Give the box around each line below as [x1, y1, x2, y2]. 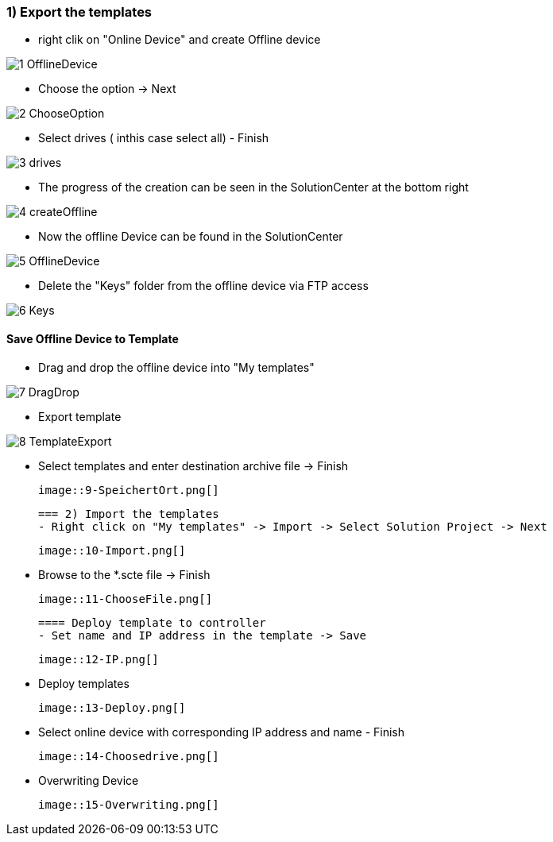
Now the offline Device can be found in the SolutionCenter [38, 230, 343, 244]
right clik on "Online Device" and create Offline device [38, 33, 321, 47]
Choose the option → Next [38, 82, 176, 96]
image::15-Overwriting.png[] [38, 798, 219, 811]
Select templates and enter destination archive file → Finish [38, 458, 349, 473]
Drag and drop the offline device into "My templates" [38, 360, 315, 374]
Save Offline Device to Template [6, 331, 179, 346]
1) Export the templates [6, 4, 153, 20]
